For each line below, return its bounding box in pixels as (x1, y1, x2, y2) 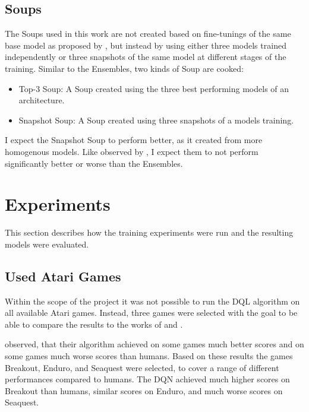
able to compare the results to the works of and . (5, 318, 183, 330)
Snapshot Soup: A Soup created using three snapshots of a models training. (18, 113, 294, 126)
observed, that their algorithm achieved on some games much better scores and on (5, 338, 304, 350)
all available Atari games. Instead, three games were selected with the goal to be (5, 306, 298, 319)
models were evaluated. (5, 237, 89, 250)
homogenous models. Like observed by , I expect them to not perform (5, 145, 258, 157)
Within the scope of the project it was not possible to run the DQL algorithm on (5, 294, 300, 307)
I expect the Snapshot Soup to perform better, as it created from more (5, 134, 263, 146)
